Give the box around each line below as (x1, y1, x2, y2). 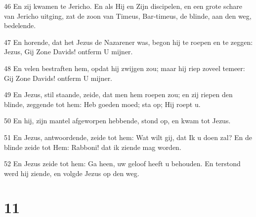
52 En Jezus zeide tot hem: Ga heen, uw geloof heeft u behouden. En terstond (4, 158, 241, 169)
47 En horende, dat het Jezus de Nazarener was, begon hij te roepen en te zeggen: (4, 36, 253, 47)
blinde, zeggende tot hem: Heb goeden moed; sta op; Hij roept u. (4, 99, 201, 109)
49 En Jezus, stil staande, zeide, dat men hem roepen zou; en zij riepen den (4, 89, 233, 100)
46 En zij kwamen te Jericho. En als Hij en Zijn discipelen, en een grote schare (4, 1, 242, 11)
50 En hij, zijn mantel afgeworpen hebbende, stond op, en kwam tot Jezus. (4, 115, 231, 126)
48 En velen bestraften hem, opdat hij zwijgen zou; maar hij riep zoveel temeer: (4, 63, 245, 73)
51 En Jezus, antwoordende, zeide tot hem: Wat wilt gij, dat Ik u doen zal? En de (4, 132, 252, 142)
